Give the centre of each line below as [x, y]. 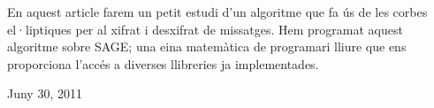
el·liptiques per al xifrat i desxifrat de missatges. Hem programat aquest [205, 29]
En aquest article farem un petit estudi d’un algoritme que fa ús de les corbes [217, 12]
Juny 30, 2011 [45, 93]
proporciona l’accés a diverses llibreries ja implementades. [163, 63]
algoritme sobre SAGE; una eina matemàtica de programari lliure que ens [207, 46]
